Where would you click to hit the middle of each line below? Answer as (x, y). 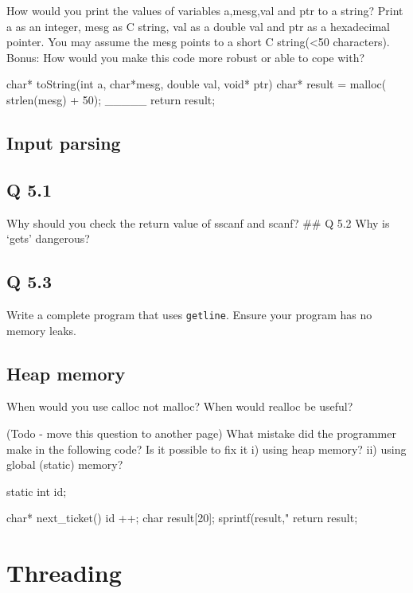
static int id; (37, 491)
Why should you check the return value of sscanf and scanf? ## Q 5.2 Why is (198, 222)
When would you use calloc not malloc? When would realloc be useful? (180, 406)
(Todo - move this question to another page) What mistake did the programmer (201, 433)
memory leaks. (41, 330)
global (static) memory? (65, 464)
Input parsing (64, 142)
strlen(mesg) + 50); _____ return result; (111, 99)
